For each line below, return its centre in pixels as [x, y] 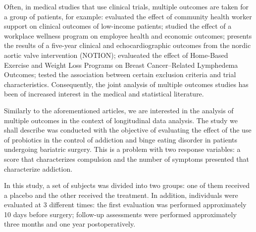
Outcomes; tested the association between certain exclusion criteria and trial [120, 74]
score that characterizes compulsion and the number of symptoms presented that [127, 159]
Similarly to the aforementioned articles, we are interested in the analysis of [119, 110]
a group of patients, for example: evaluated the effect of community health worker [128, 16]
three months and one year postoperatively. [70, 224]
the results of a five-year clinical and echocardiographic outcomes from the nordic [128, 45]
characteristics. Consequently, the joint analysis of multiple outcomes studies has [126, 84]
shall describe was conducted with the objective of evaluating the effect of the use [128, 130]
